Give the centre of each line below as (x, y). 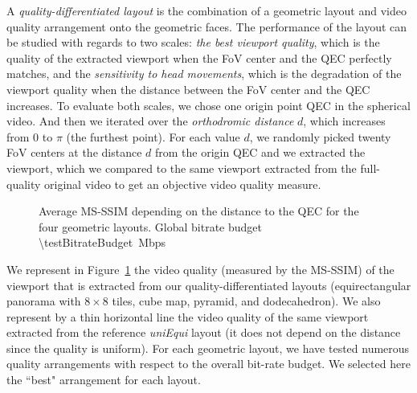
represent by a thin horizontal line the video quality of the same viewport (188, 316)
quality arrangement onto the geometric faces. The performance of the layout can (207, 26)
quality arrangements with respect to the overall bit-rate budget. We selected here (208, 364)
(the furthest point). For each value (153, 136)
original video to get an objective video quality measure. (183, 184)
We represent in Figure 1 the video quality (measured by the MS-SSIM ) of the (200, 269)
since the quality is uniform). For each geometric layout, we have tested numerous (208, 348)
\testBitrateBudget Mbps (102, 242)
